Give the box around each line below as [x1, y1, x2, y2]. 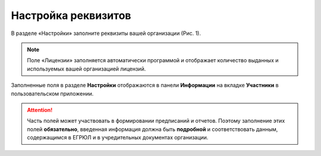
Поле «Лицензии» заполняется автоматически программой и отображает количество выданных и [27, 57, 279, 64]
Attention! [27, 106, 53, 113]
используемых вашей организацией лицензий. [27, 65, 146, 72]
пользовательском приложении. [11, 90, 94, 97]
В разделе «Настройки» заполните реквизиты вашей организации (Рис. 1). [11, 30, 202, 37]
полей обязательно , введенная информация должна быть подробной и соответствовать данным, [27, 125, 278, 133]
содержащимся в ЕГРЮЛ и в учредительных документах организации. [27, 134, 209, 141]
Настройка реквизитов [11, 9, 131, 22]
